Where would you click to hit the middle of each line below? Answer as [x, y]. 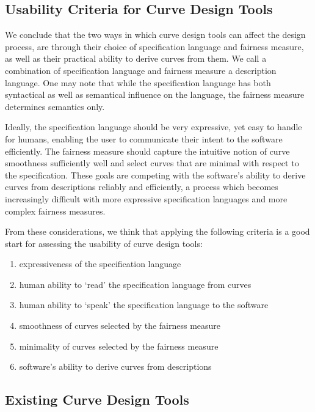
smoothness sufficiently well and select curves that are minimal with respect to [152, 163]
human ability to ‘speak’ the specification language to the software [144, 305]
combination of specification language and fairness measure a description [141, 70]
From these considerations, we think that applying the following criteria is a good [157, 231]
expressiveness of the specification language [100, 264]
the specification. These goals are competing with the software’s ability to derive [155, 175]
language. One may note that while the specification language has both [138, 82]
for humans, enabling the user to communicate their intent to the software [144, 138]
